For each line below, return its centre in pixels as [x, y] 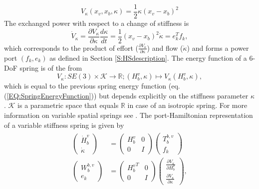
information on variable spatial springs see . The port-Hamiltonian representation [129, 115]
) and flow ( [165, 47]
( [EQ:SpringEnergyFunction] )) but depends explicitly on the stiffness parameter [126, 95]
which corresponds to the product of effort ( [71, 47]
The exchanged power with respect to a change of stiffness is [97, 23]
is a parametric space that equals [68, 105]
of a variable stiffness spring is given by [64, 125]
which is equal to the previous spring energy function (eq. [92, 86]
